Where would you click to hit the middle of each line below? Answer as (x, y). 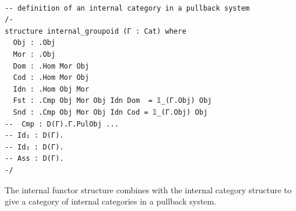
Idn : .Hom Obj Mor (51, 89)
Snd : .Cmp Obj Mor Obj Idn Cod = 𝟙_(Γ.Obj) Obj (111, 112)
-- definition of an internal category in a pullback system (127, 8)
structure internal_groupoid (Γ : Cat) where (96, 31)
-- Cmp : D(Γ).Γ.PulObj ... (62, 124)
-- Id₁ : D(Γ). (34, 136)
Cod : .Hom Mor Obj (51, 78)
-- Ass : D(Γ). (34, 159)
